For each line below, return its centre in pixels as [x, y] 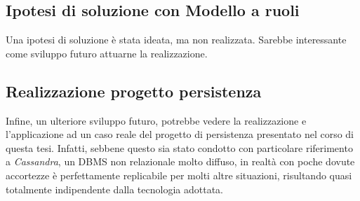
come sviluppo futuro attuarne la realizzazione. [107, 53]
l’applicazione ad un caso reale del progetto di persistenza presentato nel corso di [180, 134]
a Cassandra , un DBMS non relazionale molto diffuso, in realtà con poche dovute [180, 161]
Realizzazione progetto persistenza [134, 91]
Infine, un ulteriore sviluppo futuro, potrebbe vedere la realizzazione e [156, 120]
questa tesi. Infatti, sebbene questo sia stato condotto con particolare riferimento [179, 147]
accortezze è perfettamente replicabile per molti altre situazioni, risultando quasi [179, 175]
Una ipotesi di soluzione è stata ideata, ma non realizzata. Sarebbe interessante [176, 40]
